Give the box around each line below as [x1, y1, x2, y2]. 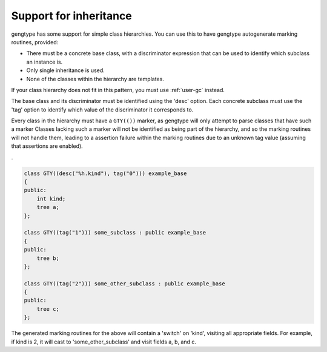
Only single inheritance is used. [26, 67, 105, 74]
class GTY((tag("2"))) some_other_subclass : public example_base [24, 280, 225, 287]
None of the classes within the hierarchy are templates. [26, 75, 165, 82]
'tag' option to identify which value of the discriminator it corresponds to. [11, 106, 194, 113]
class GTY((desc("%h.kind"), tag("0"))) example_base [24, 170, 187, 177]
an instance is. [26, 58, 63, 65]
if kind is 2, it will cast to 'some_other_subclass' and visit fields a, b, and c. [11, 338, 197, 345]
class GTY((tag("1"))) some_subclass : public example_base [24, 229, 206, 236]
